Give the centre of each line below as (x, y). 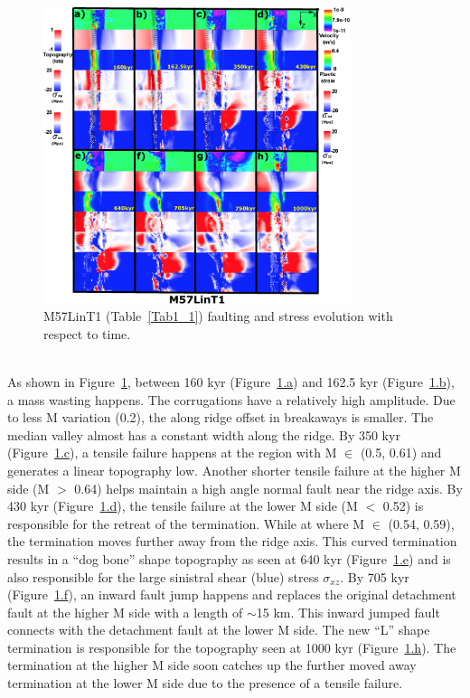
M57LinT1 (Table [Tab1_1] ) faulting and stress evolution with (218, 316)
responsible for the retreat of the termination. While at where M (186, 523)
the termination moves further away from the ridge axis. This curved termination (232, 541)
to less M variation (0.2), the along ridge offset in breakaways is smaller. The (221, 417)
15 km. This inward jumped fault (348, 612)
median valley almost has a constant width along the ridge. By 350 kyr (204, 434)
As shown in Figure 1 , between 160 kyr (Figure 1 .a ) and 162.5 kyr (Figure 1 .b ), (231, 381)
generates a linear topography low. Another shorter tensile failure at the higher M (234, 470)
